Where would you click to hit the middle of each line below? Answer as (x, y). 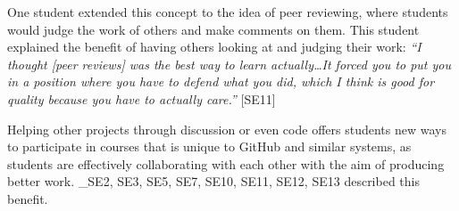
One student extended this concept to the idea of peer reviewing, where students (228, 12)
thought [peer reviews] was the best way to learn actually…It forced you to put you (229, 64)
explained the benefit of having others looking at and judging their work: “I (214, 47)
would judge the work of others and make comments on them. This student (213, 29)
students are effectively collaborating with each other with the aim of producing (226, 163)
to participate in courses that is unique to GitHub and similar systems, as (209, 146)
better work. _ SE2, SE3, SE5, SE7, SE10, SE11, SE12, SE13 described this (213, 181)
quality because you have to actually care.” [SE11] (142, 98)
